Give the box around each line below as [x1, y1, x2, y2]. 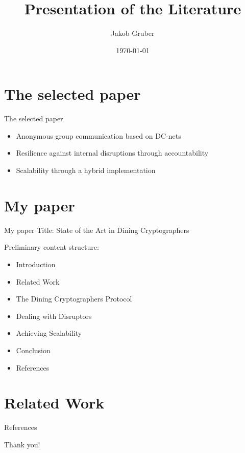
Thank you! [4, 439, 40, 449]
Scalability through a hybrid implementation [16, 165, 156, 176]
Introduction [16, 258, 56, 269]
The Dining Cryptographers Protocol [16, 293, 132, 304]
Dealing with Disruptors [16, 310, 92, 321]
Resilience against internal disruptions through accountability [16, 147, 209, 158]
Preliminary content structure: [4, 242, 99, 252]
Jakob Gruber [111, 28, 155, 38]
